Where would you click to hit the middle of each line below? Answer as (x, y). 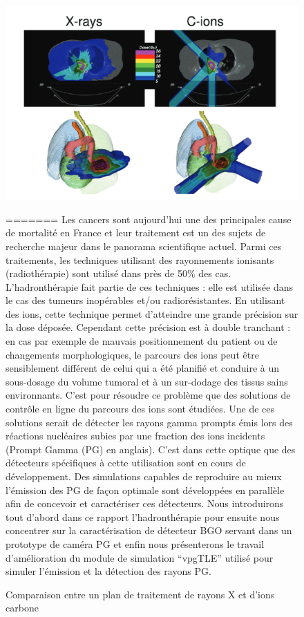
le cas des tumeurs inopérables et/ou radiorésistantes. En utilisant (145, 300)
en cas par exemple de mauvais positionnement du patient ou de (142, 341)
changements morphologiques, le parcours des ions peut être (132, 354)
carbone (22, 608)
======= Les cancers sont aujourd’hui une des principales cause (149, 219)
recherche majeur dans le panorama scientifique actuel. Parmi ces (144, 246)
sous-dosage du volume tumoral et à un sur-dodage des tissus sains (147, 381)
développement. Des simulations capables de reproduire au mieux (144, 476)
